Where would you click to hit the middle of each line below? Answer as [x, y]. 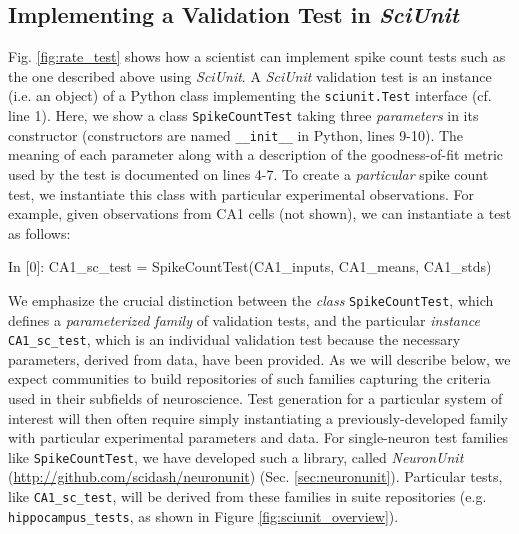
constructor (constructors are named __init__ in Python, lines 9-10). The [236, 134]
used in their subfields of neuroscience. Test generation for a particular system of [255, 398]
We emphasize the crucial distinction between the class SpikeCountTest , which [251, 299]
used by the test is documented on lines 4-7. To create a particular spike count [248, 173]
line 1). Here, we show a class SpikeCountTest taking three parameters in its [243, 115]
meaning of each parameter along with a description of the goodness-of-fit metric [256, 154]
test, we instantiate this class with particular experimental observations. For [241, 193]
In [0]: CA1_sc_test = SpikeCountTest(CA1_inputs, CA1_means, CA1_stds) [250, 266]
